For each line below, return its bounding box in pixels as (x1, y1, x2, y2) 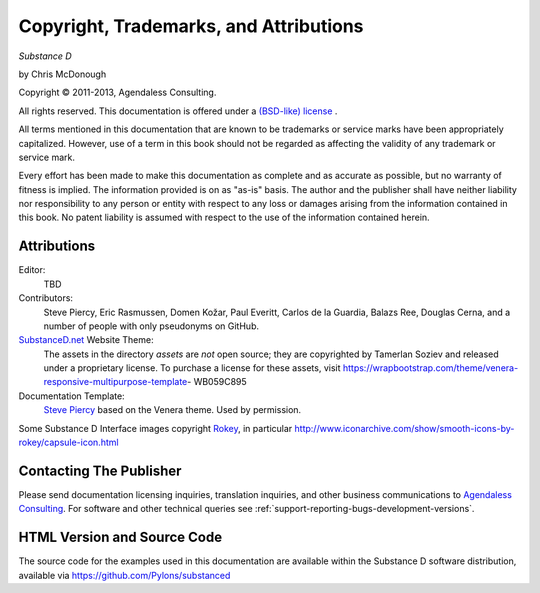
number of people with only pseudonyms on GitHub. (43, 320, 260, 332)
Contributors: (18, 292, 74, 304)
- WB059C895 (186, 376, 247, 388)
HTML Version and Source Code (18, 529, 223, 546)
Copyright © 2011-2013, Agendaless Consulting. (18, 86, 217, 99)
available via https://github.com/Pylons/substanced (18, 569, 231, 581)
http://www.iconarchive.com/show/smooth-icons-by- (294, 422, 515, 434)
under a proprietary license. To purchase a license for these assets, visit (43, 362, 341, 374)
